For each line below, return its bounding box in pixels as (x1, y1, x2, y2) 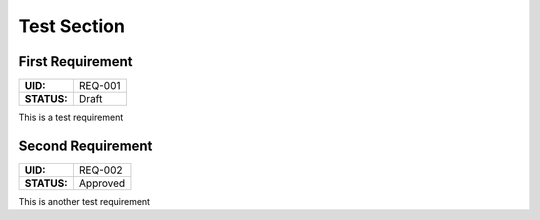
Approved (78, 176, 126, 190)
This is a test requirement (18, 111, 124, 124)
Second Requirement (18, 137, 153, 154)
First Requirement (18, 53, 134, 70)
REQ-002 (78, 163, 124, 177)
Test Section (18, 15, 125, 37)
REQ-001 (78, 79, 121, 93)
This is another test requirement (18, 195, 150, 207)
